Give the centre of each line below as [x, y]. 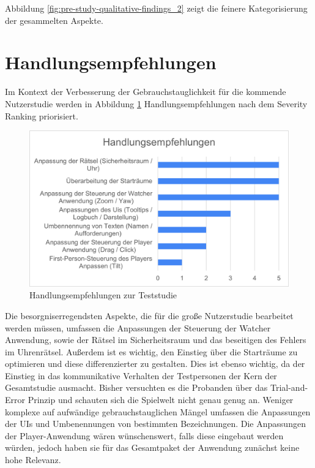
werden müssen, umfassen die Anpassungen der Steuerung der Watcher [138, 327]
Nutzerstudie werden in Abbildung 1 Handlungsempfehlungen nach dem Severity [156, 103]
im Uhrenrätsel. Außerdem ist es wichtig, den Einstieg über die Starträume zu [151, 351]
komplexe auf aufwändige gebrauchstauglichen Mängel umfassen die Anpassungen [158, 411]
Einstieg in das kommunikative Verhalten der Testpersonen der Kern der [141, 375]
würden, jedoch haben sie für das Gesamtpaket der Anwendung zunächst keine [152, 447]
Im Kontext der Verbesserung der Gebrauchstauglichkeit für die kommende [146, 92]
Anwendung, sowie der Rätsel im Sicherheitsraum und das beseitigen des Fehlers [156, 340]
